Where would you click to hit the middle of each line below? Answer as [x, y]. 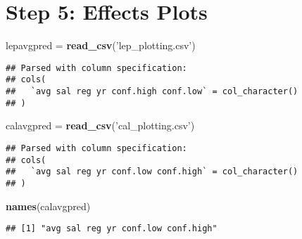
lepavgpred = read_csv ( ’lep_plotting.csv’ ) [101, 45]
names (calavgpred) [48, 206]
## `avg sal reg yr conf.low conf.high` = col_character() [152, 172]
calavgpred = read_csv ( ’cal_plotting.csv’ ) [100, 125]
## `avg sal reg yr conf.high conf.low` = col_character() [152, 92]
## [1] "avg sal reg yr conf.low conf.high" [112, 229]
